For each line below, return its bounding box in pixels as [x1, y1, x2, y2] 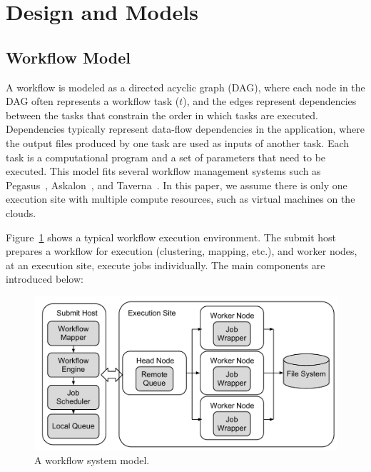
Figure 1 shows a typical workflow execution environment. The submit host [6, 229, 337, 244]
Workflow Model [6, 46, 131, 68]
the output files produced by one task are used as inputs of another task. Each [6, 135, 350, 150]
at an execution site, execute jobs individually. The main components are [6, 257, 325, 272]
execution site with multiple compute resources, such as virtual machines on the [6, 191, 355, 206]
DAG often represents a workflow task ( [6, 94, 180, 109]
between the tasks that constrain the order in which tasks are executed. [6, 107, 319, 122]
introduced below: [6, 271, 83, 286]
